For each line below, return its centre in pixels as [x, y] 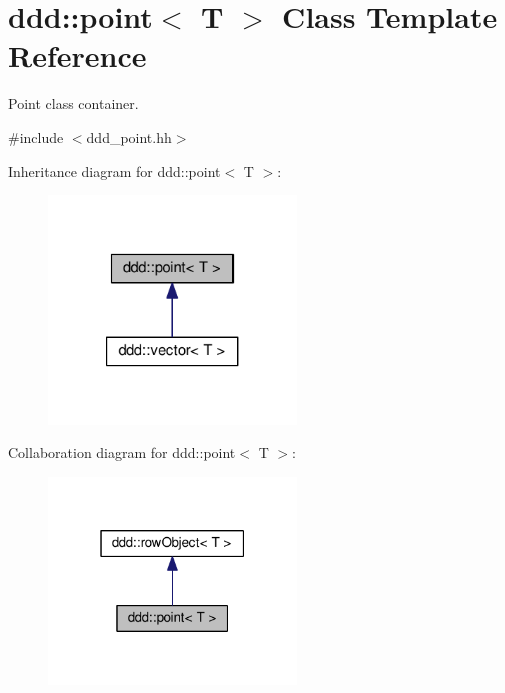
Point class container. [73, 103]
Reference [77, 55]
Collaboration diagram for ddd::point [122, 452]
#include [36, 136]
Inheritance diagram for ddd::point [114, 170]
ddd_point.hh [129, 136]
